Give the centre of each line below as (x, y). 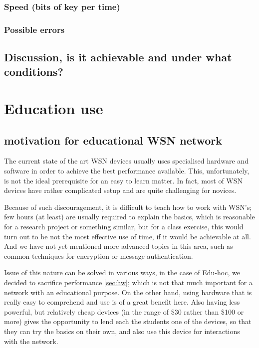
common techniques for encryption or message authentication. (99, 256)
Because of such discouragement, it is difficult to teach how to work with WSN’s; (128, 207)
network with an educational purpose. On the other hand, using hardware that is (128, 292)
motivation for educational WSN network (113, 140)
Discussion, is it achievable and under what (118, 57)
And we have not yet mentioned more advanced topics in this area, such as (119, 246)
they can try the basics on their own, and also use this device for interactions (122, 331)
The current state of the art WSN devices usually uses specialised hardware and (126, 161)
